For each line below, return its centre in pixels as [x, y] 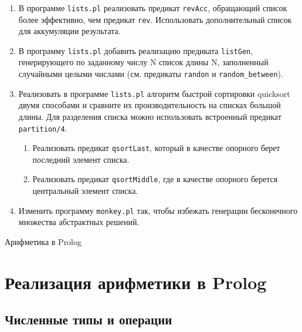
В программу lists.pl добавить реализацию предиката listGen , [136, 50]
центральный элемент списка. [85, 191]
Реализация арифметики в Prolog [136, 282]
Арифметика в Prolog [43, 241]
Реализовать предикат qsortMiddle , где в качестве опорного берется [155, 179]
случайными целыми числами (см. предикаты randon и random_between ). [151, 74]
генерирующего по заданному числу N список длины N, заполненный [143, 62]
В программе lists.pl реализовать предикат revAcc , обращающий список [153, 7]
